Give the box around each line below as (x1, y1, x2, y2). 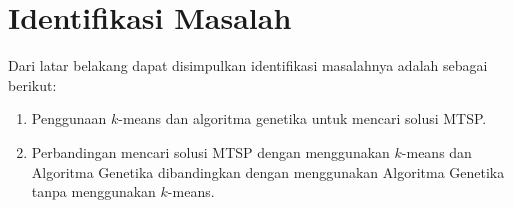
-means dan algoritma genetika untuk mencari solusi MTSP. (118, 108, 487, 129)
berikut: (8, 74, 57, 95)
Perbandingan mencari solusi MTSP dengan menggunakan (31, 141, 390, 162)
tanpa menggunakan (31, 181, 156, 202)
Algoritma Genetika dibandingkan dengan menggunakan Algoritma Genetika (31, 161, 505, 182)
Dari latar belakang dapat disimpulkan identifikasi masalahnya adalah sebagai (8, 55, 488, 76)
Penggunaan (31, 108, 107, 129)
